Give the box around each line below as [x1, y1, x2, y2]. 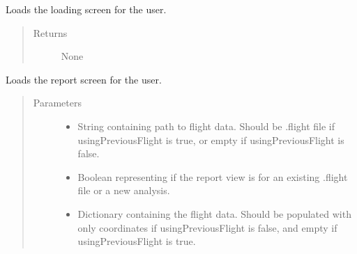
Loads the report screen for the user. [6, 72, 162, 86]
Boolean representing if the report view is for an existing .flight [77, 169, 348, 184]
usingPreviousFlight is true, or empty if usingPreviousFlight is [77, 132, 344, 147]
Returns [33, 25, 68, 40]
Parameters [33, 95, 82, 110]
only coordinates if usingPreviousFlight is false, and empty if [77, 220, 337, 235]
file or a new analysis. [77, 183, 170, 198]
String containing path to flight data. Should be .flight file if [77, 118, 335, 133]
